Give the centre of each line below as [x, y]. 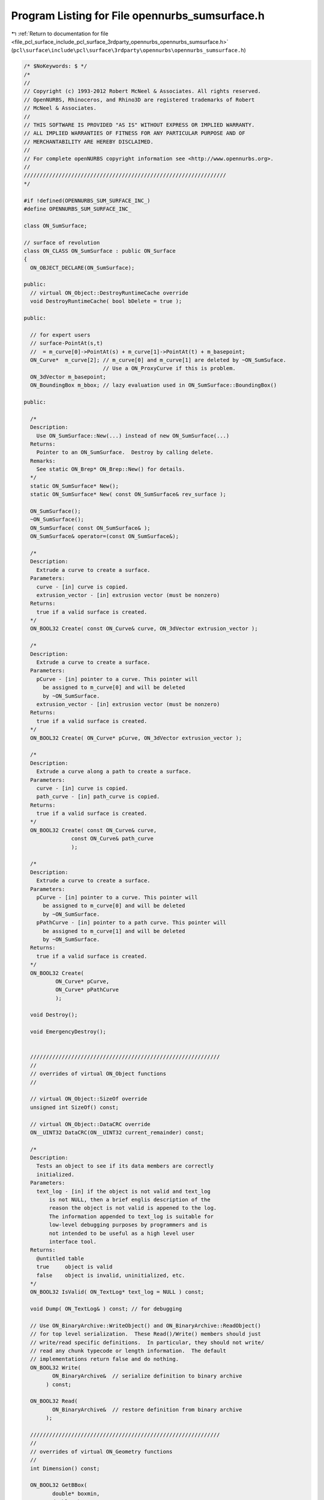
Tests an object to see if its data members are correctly [125, 1166]
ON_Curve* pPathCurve [87, 990]
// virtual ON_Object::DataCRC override [90, 1124]
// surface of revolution [62, 242]
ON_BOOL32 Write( [55, 1367]
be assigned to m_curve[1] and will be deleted [114, 931]
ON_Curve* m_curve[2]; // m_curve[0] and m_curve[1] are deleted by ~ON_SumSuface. [158, 360]
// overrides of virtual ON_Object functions [98, 1074]
